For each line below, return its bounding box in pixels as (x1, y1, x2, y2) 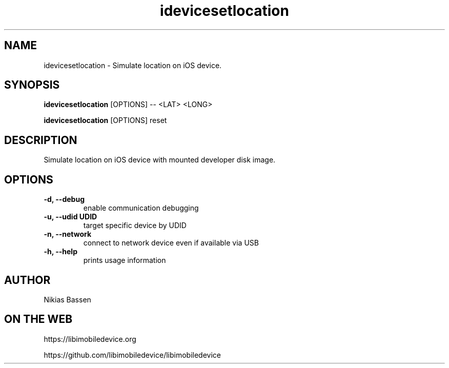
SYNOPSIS (4, 78, 60, 92)
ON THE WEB (4, 313, 73, 326)
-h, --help (44, 247, 77, 256)
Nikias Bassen (44, 295, 91, 304)
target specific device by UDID (83, 221, 187, 230)
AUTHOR (4, 273, 51, 287)
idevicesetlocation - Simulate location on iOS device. (44, 60, 222, 70)
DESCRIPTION (4, 133, 77, 147)
